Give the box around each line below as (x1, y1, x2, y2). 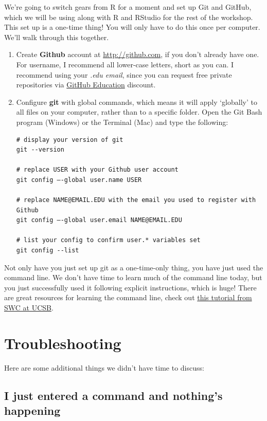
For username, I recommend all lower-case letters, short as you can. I (16, 59, 234, 69)
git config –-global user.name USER (16, 176, 142, 184)
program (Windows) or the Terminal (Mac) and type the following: (16, 116, 228, 127)
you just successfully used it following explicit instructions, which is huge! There (4, 282, 257, 292)
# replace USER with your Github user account (16, 166, 179, 174)
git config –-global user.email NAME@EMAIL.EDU (16, 216, 182, 224)
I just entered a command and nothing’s (4, 387, 223, 403)
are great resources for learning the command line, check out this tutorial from (4, 292, 252, 303)
